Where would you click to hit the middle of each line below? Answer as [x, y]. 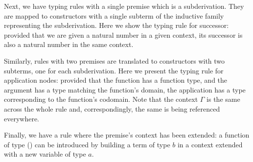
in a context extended [210, 144]
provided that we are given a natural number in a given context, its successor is [123, 35]
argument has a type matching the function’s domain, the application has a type [125, 89]
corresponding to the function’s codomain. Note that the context [101, 99]
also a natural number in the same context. [69, 44]
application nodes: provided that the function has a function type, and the [116, 80]
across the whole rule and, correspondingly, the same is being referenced [112, 108]
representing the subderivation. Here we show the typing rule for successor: [116, 25]
